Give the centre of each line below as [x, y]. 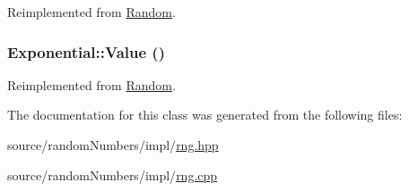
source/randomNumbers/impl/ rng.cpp [113, 174]
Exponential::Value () [86, 51]
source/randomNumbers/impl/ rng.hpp [113, 145]
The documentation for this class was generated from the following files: [205, 115]
